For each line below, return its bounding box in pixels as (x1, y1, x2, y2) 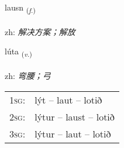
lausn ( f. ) (5, 1, 36, 15)
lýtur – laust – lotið (35, 109, 115, 123)
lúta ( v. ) (5, 45, 32, 59)
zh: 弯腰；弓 (5, 70, 51, 82)
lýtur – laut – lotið (35, 126, 111, 140)
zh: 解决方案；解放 (5, 25, 75, 37)
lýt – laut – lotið (35, 92, 102, 106)
